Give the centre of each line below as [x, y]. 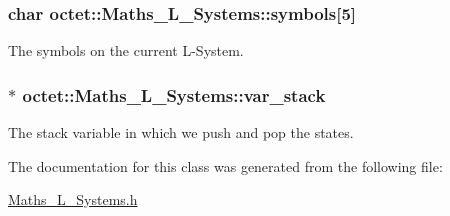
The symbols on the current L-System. [126, 50]
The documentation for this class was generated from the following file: [225, 165]
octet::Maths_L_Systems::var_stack [174, 94]
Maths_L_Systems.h [73, 199]
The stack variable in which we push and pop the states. [181, 132]
